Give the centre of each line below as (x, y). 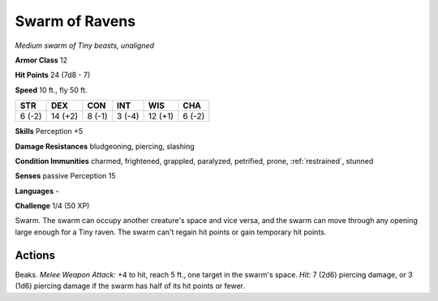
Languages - (37, 191)
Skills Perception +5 (49, 131)
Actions (35, 255)
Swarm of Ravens (75, 21)
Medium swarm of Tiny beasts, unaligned (84, 45)
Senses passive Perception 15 (65, 176)
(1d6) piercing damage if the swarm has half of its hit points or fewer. (130, 286)
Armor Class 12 (41, 60)
